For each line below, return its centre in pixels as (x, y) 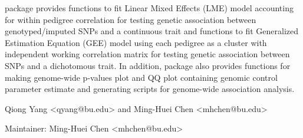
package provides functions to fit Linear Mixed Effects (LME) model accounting (149, 8)
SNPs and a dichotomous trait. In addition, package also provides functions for (148, 65)
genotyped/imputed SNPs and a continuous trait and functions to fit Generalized (152, 31)
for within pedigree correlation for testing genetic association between (131, 19)
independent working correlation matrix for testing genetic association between (147, 54)
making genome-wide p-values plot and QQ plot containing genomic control (141, 77)
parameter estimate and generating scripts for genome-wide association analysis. (150, 89)
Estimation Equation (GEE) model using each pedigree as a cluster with (136, 42)
